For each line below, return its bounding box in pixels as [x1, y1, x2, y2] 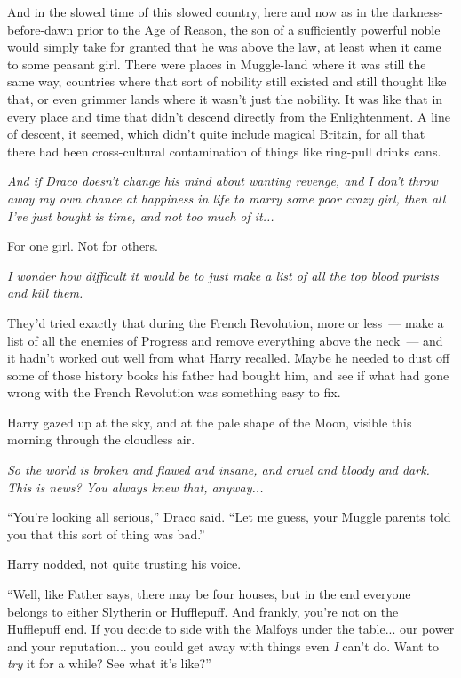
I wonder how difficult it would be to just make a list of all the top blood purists [7, 266, 439, 284]
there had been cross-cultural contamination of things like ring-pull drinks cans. [7, 141, 441, 160]
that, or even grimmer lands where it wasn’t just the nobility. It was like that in [7, 89, 443, 108]
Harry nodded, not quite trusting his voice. [7, 554, 242, 573]
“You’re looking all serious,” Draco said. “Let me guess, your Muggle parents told [7, 507, 451, 526]
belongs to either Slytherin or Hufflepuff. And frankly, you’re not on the [7, 602, 399, 620]
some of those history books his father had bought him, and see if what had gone [7, 365, 449, 384]
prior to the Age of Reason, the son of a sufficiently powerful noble [76, 20, 441, 38]
